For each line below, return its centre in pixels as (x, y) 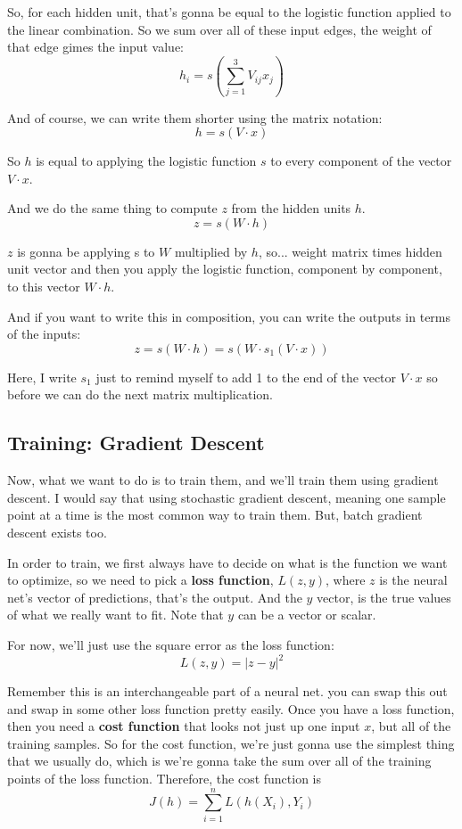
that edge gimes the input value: (96, 47)
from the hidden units (291, 208)
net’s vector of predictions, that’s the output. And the (155, 597)
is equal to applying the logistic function (146, 161)
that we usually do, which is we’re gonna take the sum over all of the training (219, 761)
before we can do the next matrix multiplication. (140, 394)
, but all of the (411, 726)
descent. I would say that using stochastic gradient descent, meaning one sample (227, 497)
